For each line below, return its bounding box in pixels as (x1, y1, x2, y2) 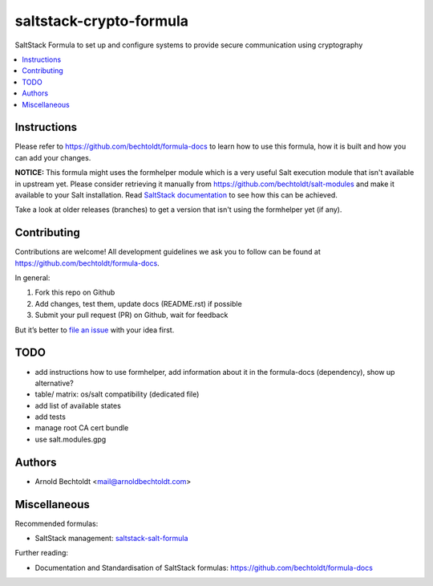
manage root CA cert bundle (34, 423, 129, 433)
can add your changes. (14, 153, 91, 162)
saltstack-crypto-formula (14, 12, 188, 30)
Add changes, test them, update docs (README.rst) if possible (34, 299, 242, 308)
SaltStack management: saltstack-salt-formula (34, 534, 188, 543)
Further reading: (14, 548, 68, 558)
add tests (34, 412, 66, 421)
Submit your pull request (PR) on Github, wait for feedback (34, 310, 229, 320)
